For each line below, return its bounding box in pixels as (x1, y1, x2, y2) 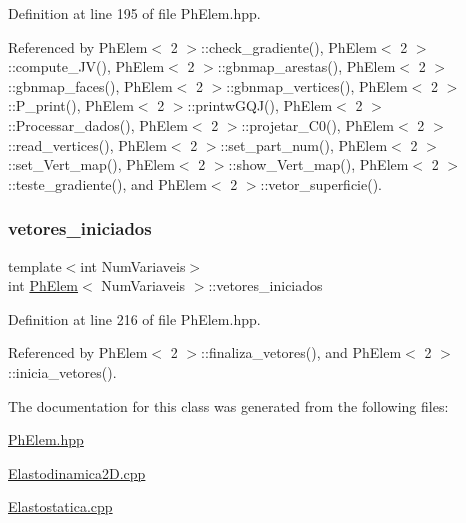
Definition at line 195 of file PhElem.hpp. (8, 3, 261, 23)
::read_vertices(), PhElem (8, 134, 167, 155)
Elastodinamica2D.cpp (8, 462, 146, 483)
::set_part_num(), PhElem (220, 134, 388, 155)
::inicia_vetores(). (8, 361, 117, 382)
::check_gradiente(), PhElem (201, 36, 377, 57)
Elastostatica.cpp (8, 496, 113, 517)
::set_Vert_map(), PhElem (8, 154, 175, 175)
